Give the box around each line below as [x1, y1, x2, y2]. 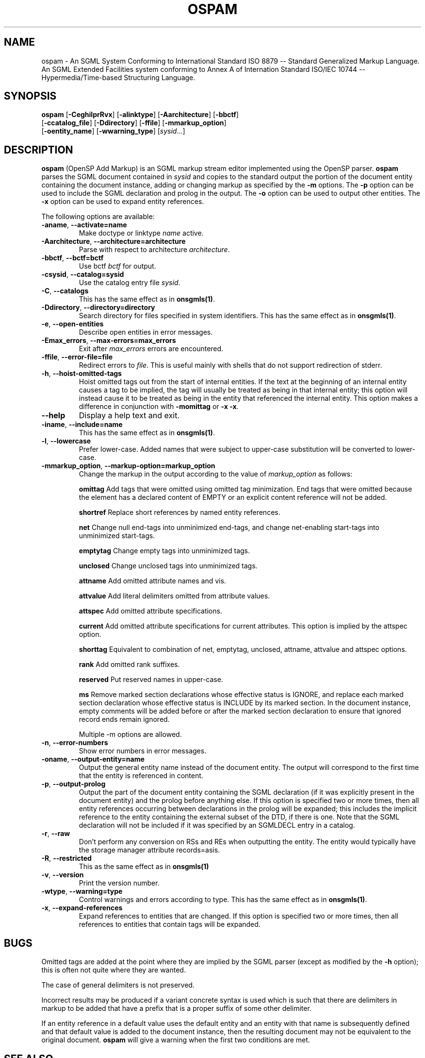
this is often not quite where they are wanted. [41, 966, 186, 974]
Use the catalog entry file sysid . [79, 278, 180, 287]
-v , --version [41, 870, 84, 879]
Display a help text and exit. [79, 410, 180, 421]
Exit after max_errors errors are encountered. [79, 344, 224, 353]
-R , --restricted [41, 854, 92, 863]
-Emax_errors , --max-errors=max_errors [41, 336, 176, 345]
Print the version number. [79, 879, 160, 887]
